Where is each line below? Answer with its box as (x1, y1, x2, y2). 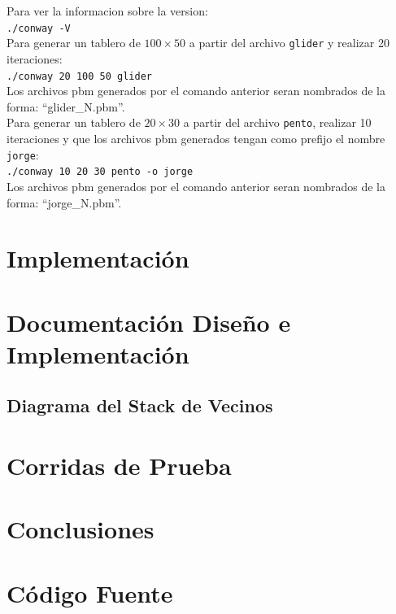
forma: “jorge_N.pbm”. (7, 194, 122, 211)
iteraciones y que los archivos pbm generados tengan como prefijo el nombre (7, 130, 385, 146)
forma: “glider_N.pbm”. (7, 98, 125, 115)
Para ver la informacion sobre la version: (7, 2, 208, 19)
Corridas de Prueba (7, 449, 232, 481)
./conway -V (7, 22, 71, 34)
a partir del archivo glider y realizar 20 (189, 34, 389, 51)
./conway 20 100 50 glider (7, 70, 152, 82)
